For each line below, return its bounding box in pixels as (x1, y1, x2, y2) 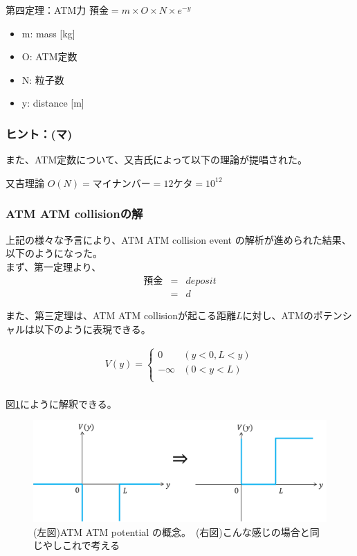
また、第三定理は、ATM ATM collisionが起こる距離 (6, 308, 236, 323)
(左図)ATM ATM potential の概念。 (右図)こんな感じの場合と (33, 524, 310, 539)
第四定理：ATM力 (6, 3, 86, 17)
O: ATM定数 (21, 49, 77, 64)
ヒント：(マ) (6, 125, 73, 142)
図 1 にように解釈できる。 (6, 396, 117, 411)
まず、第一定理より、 (6, 259, 102, 273)
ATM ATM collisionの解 (6, 205, 143, 222)
